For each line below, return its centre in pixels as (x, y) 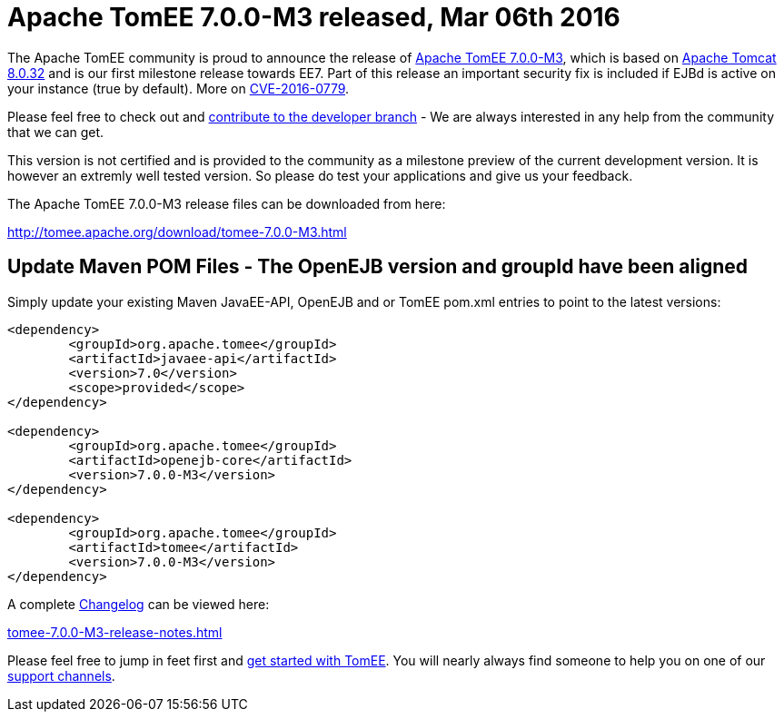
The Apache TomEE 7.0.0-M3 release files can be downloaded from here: (227, 203)
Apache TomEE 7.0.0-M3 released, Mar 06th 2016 (314, 17)
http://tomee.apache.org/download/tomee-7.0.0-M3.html (177, 231)
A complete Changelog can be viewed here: (139, 604)
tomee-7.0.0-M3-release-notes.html (115, 632)
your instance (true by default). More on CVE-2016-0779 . (179, 88)
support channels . (61, 675)
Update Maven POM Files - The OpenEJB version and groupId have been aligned (378, 267)
